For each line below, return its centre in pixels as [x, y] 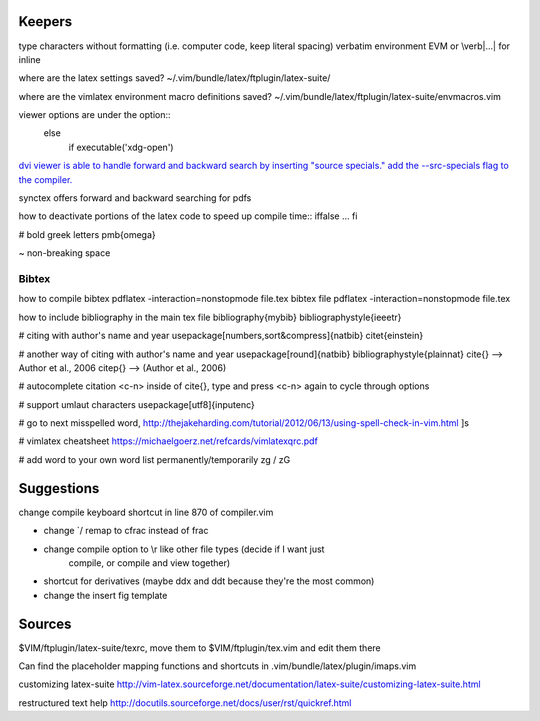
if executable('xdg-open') [121, 147]
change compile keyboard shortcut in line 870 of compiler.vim [146, 512]
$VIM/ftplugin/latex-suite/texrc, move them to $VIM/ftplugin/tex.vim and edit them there [200, 647]
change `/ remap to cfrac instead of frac [126, 531]
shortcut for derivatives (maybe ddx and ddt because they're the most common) [209, 581]
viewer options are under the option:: [94, 115]
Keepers [45, 21]
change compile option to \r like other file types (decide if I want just [184, 549]
